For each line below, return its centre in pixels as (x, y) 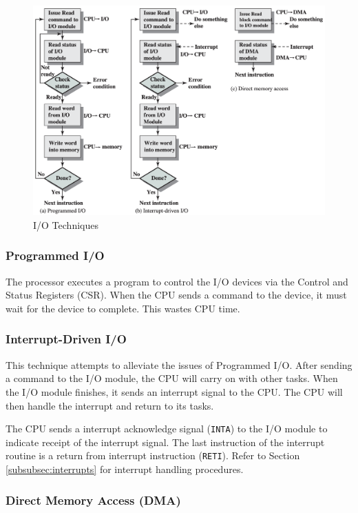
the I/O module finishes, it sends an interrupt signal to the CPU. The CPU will (174, 391)
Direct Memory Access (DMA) (93, 500)
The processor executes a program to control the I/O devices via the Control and (177, 281)
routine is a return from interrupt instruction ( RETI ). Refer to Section (153, 455)
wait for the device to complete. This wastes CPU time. (123, 308)
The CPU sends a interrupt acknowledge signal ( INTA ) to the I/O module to (167, 429)
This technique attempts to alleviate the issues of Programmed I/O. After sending (179, 364)
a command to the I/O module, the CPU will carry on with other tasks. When (172, 378)
